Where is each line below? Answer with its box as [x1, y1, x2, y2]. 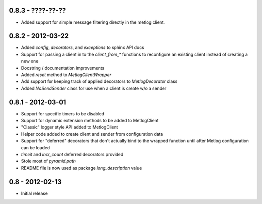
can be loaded [21, 144, 50, 150]
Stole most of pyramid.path [21, 158, 76, 164]
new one [21, 58, 39, 64]
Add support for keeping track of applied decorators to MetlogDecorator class [21, 78, 178, 84]
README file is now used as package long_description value [21, 165, 142, 171]
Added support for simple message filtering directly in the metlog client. [21, 19, 165, 25]
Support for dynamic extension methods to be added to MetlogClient [21, 118, 159, 124]
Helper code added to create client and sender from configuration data [21, 131, 163, 137]
